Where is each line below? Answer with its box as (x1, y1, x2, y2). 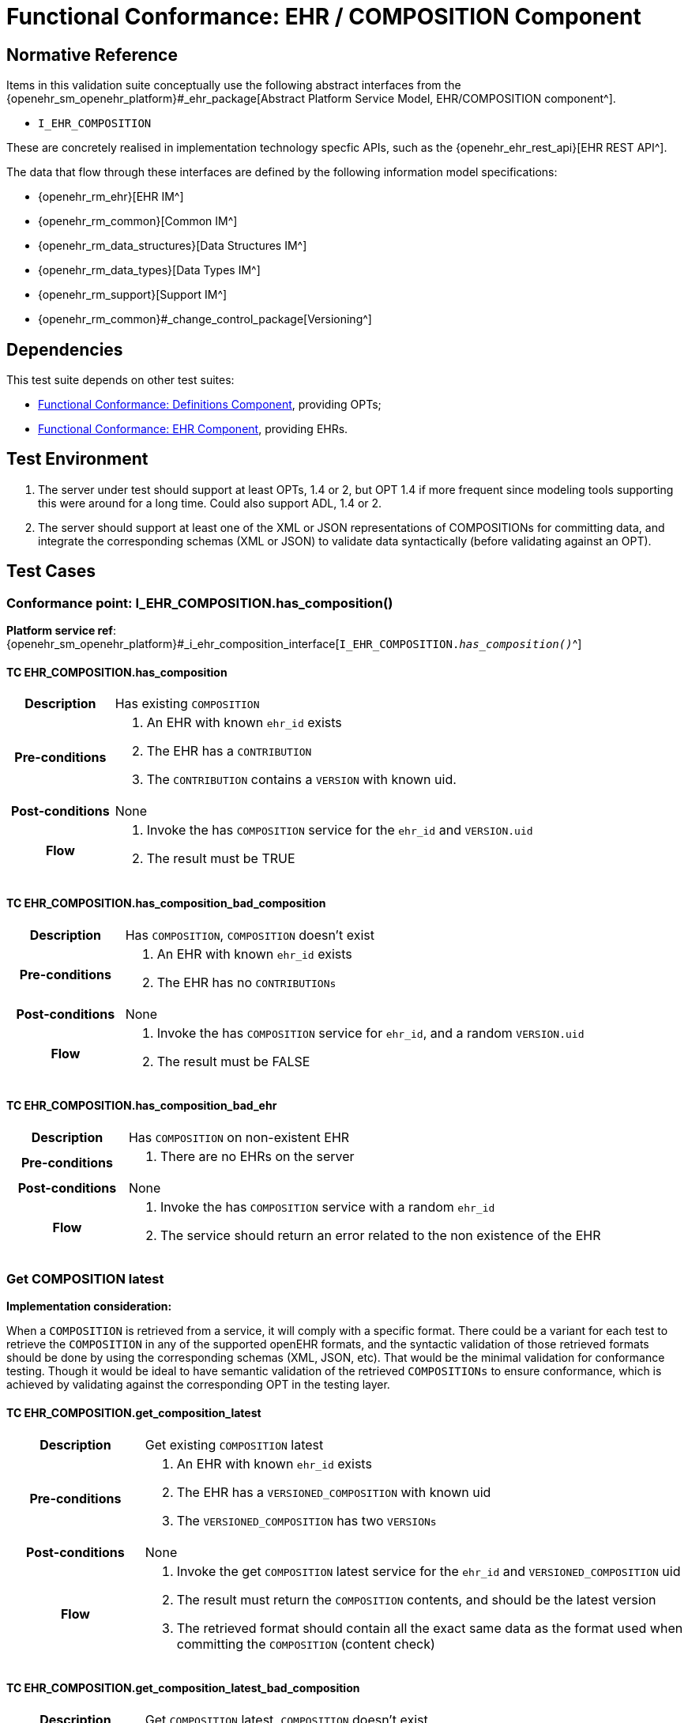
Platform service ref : (6, 624, 116, 638)
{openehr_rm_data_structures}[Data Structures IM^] (38, 239, 307, 253)
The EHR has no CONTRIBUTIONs (156, 974, 336, 990)
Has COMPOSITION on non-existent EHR (128, 1129, 350, 1145)
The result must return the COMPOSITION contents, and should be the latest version (176, 1591, 656, 1608)
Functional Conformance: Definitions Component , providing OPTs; (38, 398, 382, 412)
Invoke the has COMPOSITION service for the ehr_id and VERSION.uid (146, 822, 533, 839)
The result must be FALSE (156, 1053, 310, 1069)
